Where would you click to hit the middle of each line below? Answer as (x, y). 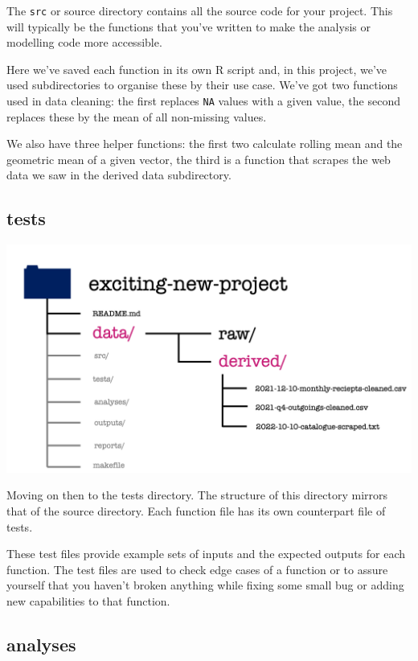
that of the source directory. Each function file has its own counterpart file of (196, 510)
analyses (41, 644)
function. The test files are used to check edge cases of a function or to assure (197, 569)
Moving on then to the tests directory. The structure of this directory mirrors (197, 495)
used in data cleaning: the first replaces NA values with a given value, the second (203, 101)
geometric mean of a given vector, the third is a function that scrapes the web (199, 159)
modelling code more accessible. (84, 42)
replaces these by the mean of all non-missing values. (137, 116)
